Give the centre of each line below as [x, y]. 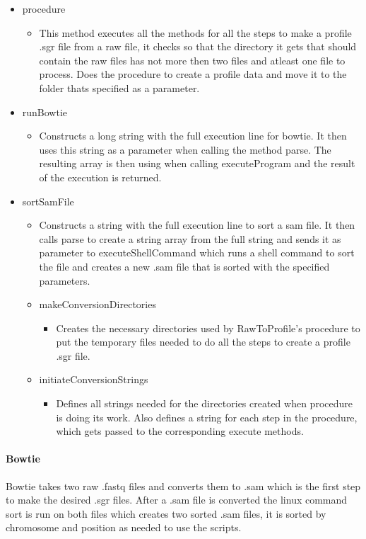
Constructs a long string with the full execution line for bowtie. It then [193, 136]
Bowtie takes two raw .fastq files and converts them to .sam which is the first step [183, 486]
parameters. [65, 280]
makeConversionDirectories [98, 304]
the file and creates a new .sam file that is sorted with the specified [184, 266]
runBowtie [45, 112]
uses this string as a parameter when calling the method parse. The [185, 149]
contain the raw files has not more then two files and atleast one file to [192, 60]
